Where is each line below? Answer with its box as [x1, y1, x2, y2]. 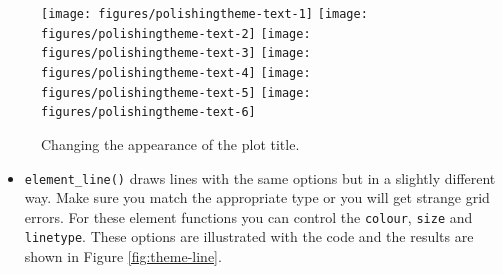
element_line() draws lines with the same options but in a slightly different [24, 167, 496, 188]
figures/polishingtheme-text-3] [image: [41, 46, 311, 61]
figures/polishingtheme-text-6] [41, 105, 256, 120]
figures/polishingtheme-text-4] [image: [41, 65, 311, 80]
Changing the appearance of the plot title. [41, 133, 300, 154]
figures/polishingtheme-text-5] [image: [41, 85, 311, 100]
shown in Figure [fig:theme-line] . [24, 246, 222, 267]
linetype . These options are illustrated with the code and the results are [24, 226, 474, 247]
